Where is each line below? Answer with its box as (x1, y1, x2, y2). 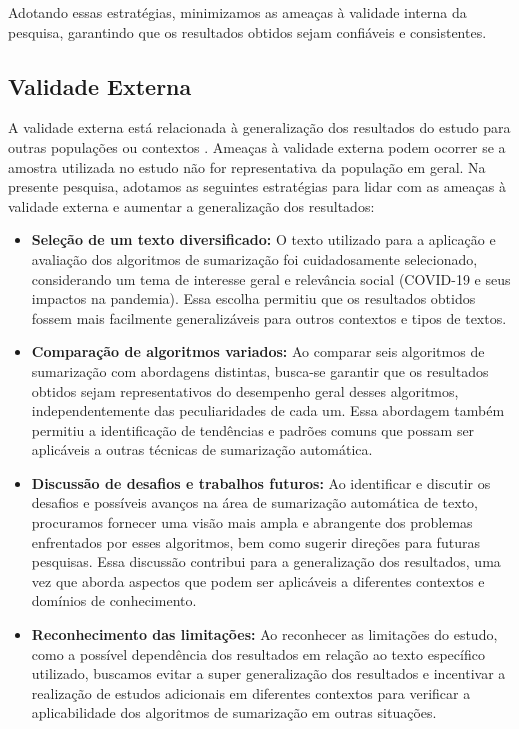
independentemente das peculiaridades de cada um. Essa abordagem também (31, 400, 505, 421)
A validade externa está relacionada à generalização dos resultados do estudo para (8, 117, 511, 138)
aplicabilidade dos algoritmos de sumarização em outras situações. (31, 702, 437, 723)
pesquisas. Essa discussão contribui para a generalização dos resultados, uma (31, 551, 501, 572)
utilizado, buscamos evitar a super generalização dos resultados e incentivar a (31, 663, 506, 684)
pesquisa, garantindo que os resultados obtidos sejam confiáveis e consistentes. (8, 21, 487, 42)
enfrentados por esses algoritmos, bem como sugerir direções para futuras (31, 531, 480, 552)
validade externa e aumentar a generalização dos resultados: (8, 195, 375, 216)
